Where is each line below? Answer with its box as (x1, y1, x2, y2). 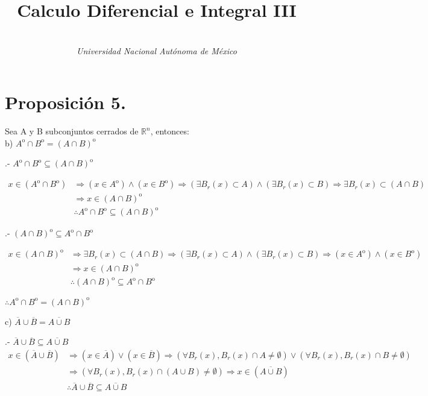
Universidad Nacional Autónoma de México (77, 44, 237, 57)
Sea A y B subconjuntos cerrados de (5, 125, 139, 137)
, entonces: (150, 125, 189, 137)
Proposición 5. (5, 90, 126, 115)
